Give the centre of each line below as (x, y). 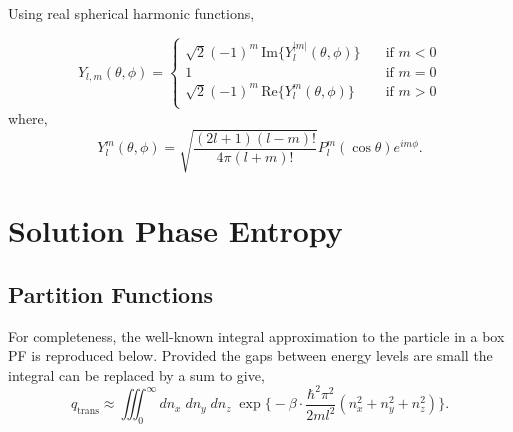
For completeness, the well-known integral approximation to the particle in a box (256, 335)
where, (28, 117)
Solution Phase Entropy (175, 230)
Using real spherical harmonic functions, (131, 13)
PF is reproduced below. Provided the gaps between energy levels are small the (250, 355)
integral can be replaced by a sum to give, (136, 374)
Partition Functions (111, 293)
